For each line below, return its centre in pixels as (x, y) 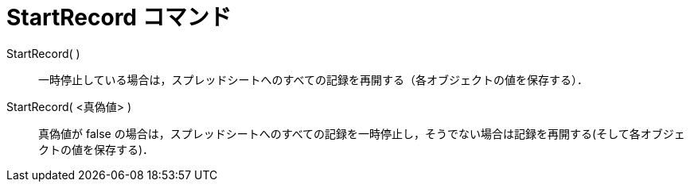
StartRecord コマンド (119, 17)
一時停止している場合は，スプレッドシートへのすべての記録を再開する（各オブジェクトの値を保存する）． (314, 79)
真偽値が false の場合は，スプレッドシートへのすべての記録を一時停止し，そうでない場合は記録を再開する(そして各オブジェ (362, 133)
